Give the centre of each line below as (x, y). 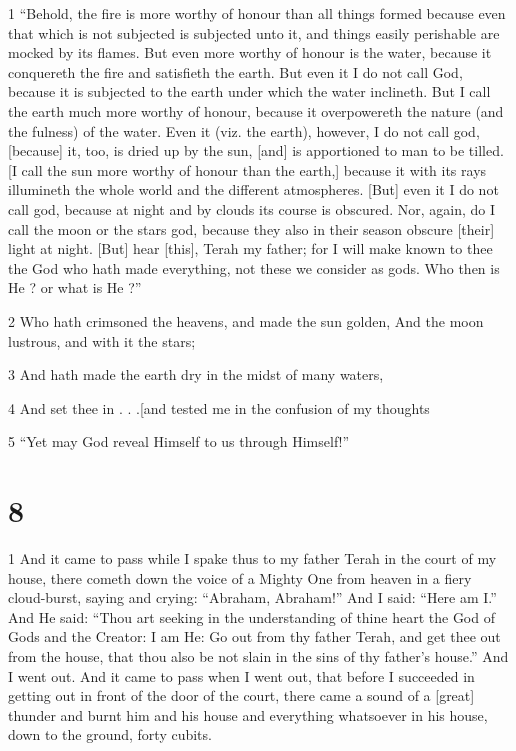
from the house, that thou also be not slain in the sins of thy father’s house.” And (258, 655)
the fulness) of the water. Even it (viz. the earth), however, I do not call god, (244, 130)
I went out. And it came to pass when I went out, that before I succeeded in (241, 675)
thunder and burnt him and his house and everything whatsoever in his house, (248, 714)
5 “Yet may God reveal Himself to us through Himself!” (179, 441)
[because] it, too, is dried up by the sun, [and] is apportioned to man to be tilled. (256, 150)
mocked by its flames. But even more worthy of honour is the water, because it (250, 52)
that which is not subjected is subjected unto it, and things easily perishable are (254, 32)
